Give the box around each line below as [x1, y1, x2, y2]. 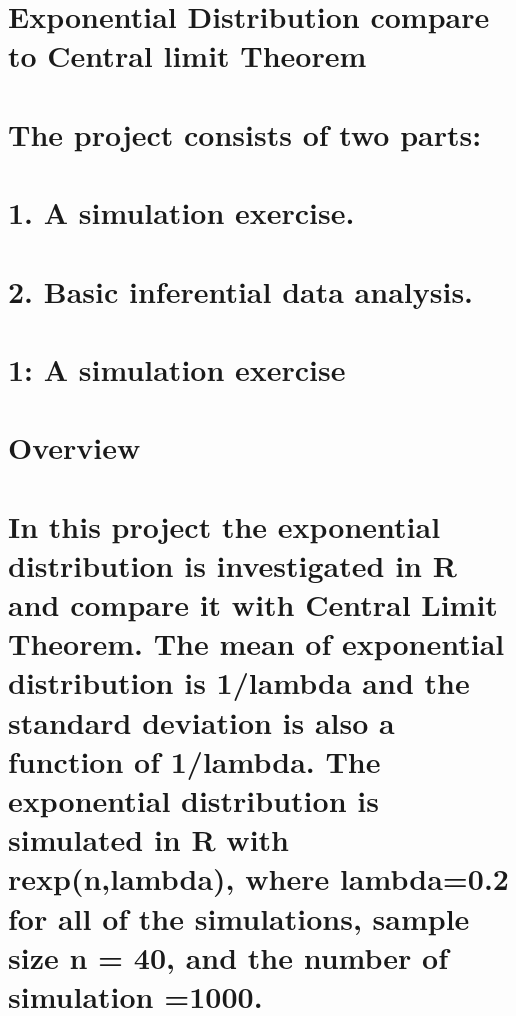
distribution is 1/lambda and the [8, 662, 470, 703]
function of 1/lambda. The [8, 740, 381, 781]
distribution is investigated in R [8, 544, 457, 585]
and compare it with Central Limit [8, 584, 498, 624]
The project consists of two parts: [8, 113, 482, 154]
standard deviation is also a [8, 701, 395, 742]
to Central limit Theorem [8, 35, 367, 76]
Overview [8, 427, 141, 468]
